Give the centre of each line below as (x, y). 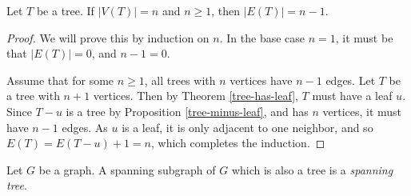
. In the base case (262, 37)
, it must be (364, 37)
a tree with (33, 96)
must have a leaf (352, 96)
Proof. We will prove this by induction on (108, 37)
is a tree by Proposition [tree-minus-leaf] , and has (187, 111)
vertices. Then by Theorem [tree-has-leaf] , (196, 96)
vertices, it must (362, 111)
